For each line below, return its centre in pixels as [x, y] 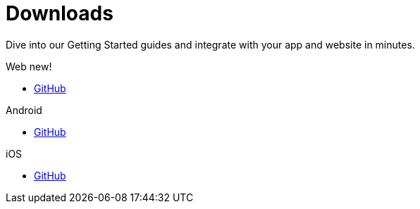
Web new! [29, 66]
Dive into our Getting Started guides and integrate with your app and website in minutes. [210, 44]
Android [24, 110]
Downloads [60, 13]
